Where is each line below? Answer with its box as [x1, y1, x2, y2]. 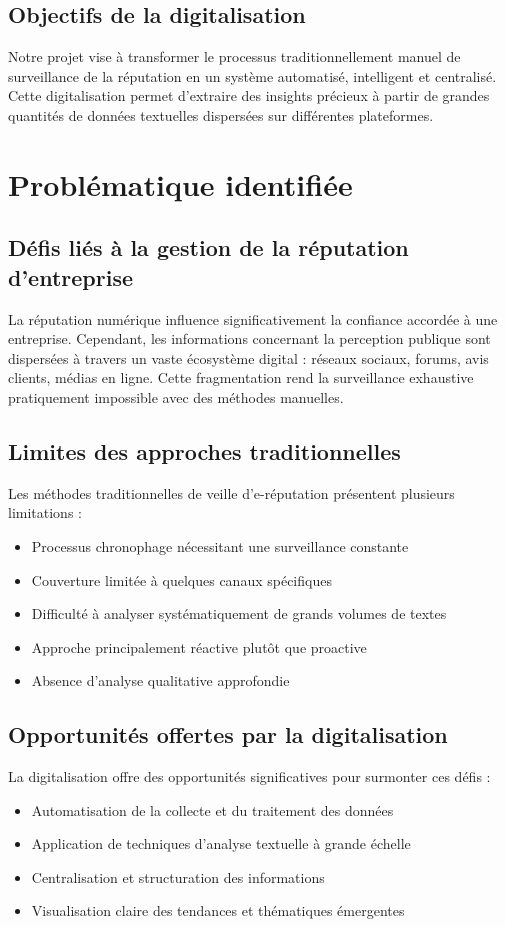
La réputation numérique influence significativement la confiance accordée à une [8, 308, 498, 329]
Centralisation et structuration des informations [31, 866, 325, 887]
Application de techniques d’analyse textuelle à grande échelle [31, 833, 411, 854]
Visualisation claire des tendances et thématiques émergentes [31, 900, 405, 921]
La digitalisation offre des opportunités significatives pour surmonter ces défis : [8, 766, 491, 787]
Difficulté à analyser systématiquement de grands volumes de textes [31, 603, 447, 624]
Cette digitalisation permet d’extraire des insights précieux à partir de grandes [8, 85, 490, 106]
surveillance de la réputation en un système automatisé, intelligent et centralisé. [8, 65, 497, 86]
